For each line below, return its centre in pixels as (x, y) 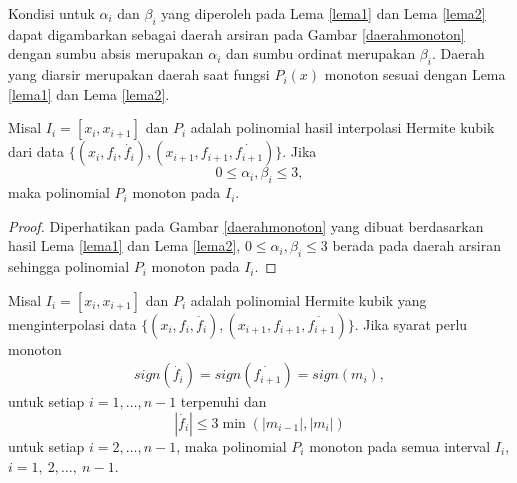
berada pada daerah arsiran (417, 245)
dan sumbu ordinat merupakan (320, 53)
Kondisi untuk (51, 13)
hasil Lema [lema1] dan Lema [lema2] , (124, 245)
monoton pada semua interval (400, 445)
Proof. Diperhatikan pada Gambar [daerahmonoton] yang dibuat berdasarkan (246, 225)
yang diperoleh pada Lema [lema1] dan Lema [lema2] (323, 13)
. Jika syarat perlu (411, 323)
